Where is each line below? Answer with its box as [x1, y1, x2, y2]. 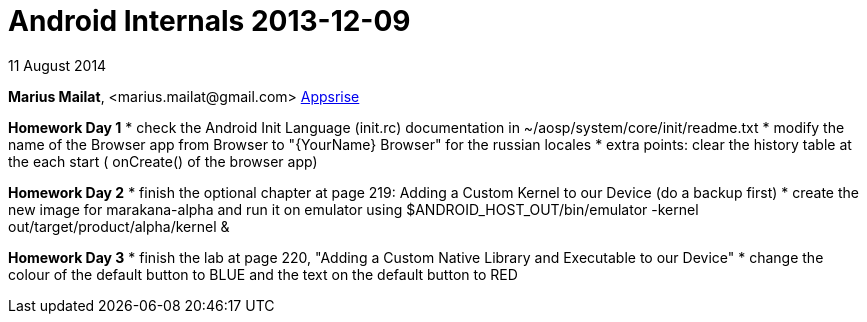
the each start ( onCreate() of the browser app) [8, 152, 318, 170]
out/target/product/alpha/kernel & [8, 217, 230, 235]
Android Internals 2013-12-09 [8, 4, 411, 38]
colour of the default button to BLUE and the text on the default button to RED [8, 265, 518, 283]
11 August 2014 [8, 56, 107, 74]
